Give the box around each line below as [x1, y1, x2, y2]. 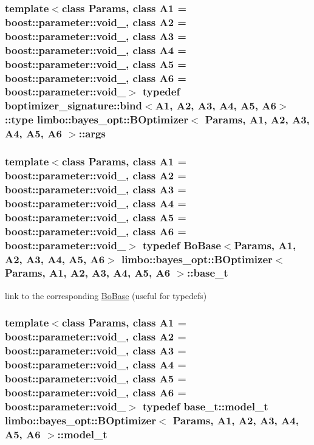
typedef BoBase [143, 237, 221, 252]
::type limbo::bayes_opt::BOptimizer [5, 112, 188, 127]
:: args [78, 126, 106, 141]
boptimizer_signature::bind [5, 98, 143, 113]
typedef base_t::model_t [143, 398, 268, 413]
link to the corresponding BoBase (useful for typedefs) [5, 289, 207, 302]
